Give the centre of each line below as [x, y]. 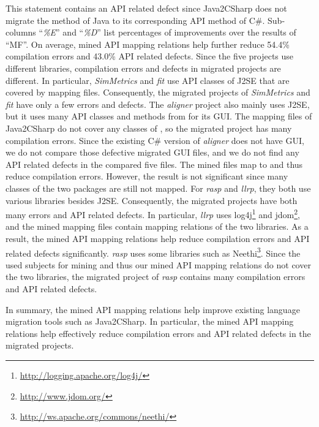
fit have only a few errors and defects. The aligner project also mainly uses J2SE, [158, 104]
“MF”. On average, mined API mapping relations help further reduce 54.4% [148, 44]
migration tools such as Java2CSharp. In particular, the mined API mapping [150, 321]
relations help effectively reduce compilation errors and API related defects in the [158, 333]
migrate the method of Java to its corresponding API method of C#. [135, 20]
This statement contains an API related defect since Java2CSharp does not [146, 8]
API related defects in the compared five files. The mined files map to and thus [154, 164]
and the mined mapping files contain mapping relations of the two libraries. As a [157, 226]
